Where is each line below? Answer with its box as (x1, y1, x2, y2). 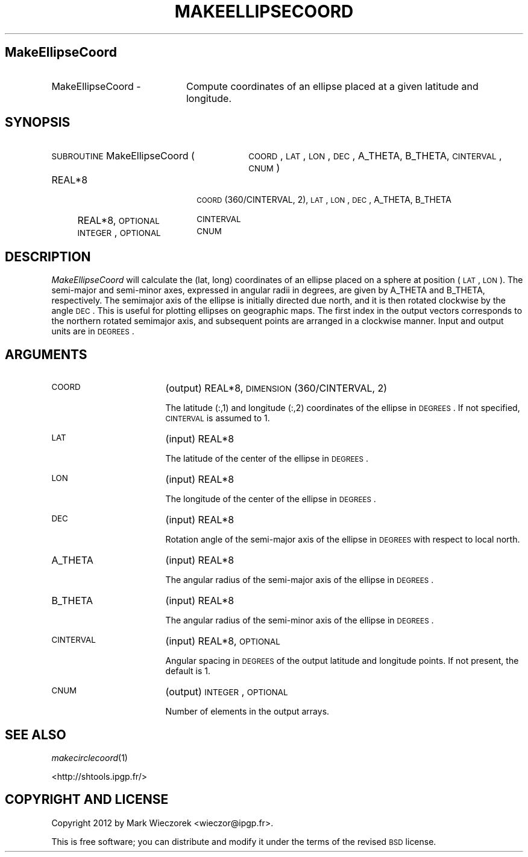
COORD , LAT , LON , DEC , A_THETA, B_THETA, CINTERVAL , (248, 150, 502, 162)
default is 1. (165, 666, 210, 677)
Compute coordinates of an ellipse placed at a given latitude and (186, 80, 479, 92)
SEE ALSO (5, 727, 66, 742)
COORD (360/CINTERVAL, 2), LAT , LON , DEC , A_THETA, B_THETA (196, 194, 451, 205)
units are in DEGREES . (51, 326, 134, 337)
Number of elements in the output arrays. (165, 706, 330, 717)
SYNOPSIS (5, 115, 71, 130)
